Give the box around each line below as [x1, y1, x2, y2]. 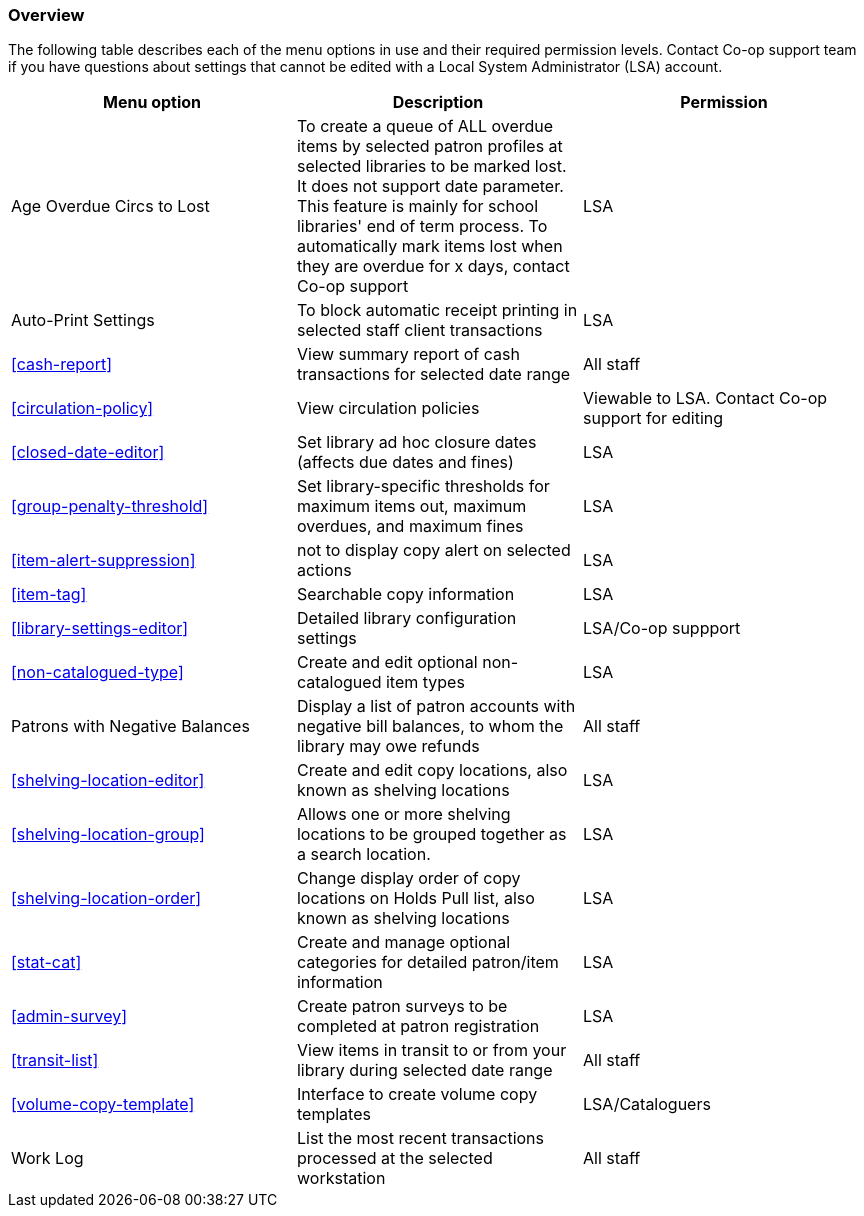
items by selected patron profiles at [296, 136, 563, 157]
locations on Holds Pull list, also [296, 888, 535, 909]
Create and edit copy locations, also [296, 760, 568, 781]
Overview [8, 5, 85, 25]
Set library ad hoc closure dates [296, 432, 537, 453]
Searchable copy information [296, 584, 515, 605]
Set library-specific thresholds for [296, 476, 550, 497]
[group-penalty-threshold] [11, 496, 209, 517]
